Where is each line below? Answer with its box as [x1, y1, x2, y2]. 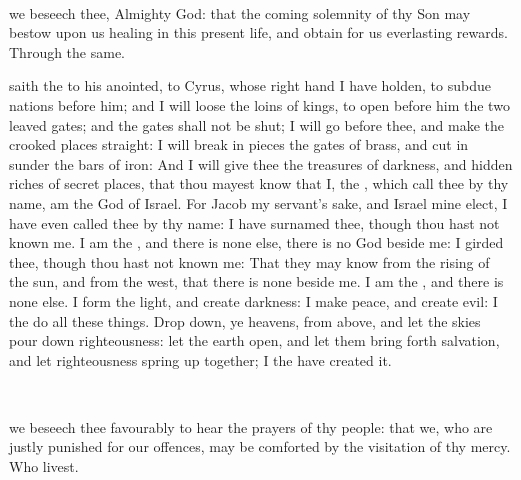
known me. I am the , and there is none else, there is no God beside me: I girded [9, 232, 504, 253]
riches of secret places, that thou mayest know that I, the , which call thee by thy [9, 173, 509, 194]
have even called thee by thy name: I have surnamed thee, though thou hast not [9, 212, 500, 233]
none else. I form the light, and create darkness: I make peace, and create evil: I [9, 290, 498, 311]
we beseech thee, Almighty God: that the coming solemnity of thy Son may [9, 2, 471, 23]
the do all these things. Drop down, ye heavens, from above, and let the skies [9, 310, 481, 331]
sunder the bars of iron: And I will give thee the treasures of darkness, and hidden [9, 153, 513, 174]
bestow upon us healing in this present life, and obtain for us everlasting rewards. [9, 22, 508, 43]
